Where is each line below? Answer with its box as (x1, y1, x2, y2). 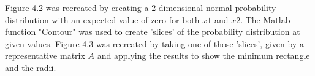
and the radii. (5, 61, 56, 74)
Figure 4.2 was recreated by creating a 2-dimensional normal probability (5, 1, 276, 13)
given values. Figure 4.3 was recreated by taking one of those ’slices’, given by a (5, 37, 304, 50)
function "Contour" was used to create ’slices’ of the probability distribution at (5, 25, 300, 38)
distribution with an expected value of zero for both (5, 13, 200, 26)
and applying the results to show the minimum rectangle (97, 49, 310, 62)
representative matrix (5, 49, 85, 62)
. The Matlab (240, 13, 290, 26)
